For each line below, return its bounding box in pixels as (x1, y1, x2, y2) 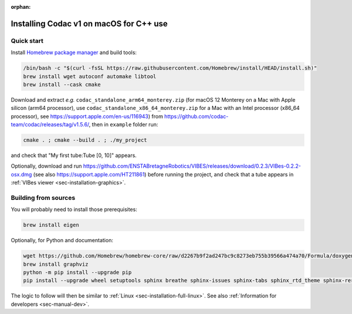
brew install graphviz (23, 260, 89, 268)
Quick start (11, 36, 44, 45)
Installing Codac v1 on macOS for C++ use (11, 18, 168, 29)
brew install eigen (23, 222, 79, 229)
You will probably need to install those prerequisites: (11, 206, 137, 213)
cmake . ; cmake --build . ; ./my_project (23, 137, 147, 143)
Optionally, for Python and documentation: (11, 237, 114, 244)
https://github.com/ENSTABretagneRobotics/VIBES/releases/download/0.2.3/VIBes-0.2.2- (83, 162, 302, 170)
